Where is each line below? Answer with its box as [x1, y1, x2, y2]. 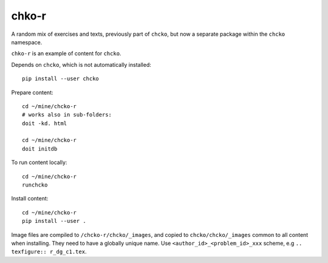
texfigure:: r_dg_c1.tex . [11, 248, 87, 255]
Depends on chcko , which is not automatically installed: [11, 61, 151, 68]
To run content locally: [11, 159, 67, 166]
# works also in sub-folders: [22, 111, 112, 118]
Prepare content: [11, 89, 54, 96]
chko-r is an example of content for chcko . [11, 50, 121, 57]
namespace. [11, 38, 43, 46]
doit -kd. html [22, 120, 67, 127]
